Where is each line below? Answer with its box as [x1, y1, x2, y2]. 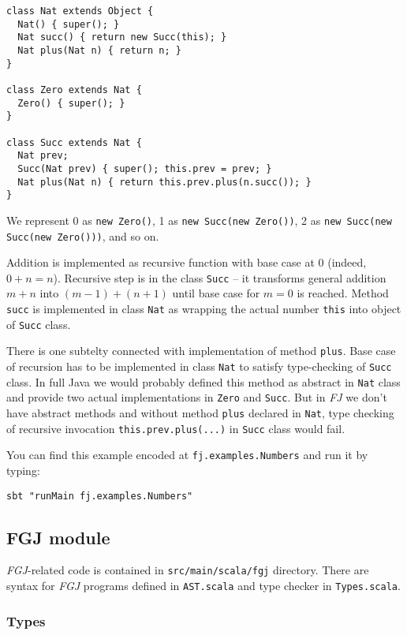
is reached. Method [297, 285, 389, 301]
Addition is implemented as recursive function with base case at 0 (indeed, [6, 254, 367, 271]
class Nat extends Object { [6, 6, 154, 17]
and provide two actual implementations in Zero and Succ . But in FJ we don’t [6, 389, 387, 405]
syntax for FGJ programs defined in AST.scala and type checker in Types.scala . [6, 577, 401, 594]
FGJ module [6, 525, 110, 549]
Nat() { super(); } [17, 18, 120, 30]
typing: [6, 461, 40, 478]
